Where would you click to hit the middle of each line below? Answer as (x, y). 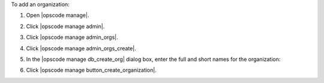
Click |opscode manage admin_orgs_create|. (81, 48)
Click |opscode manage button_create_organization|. (91, 70)
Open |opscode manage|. (58, 16)
